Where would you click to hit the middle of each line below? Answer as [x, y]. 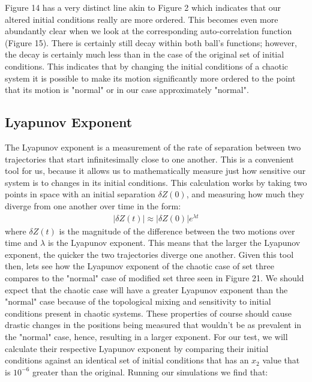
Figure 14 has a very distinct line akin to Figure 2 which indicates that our [143, 7]
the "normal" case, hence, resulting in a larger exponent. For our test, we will [146, 336]
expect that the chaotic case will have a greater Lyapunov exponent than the [146, 289]
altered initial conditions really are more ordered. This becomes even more [142, 19]
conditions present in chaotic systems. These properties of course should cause [148, 313]
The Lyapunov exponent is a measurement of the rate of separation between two [153, 147]
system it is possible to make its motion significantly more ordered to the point [150, 78]
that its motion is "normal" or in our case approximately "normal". [127, 90]
